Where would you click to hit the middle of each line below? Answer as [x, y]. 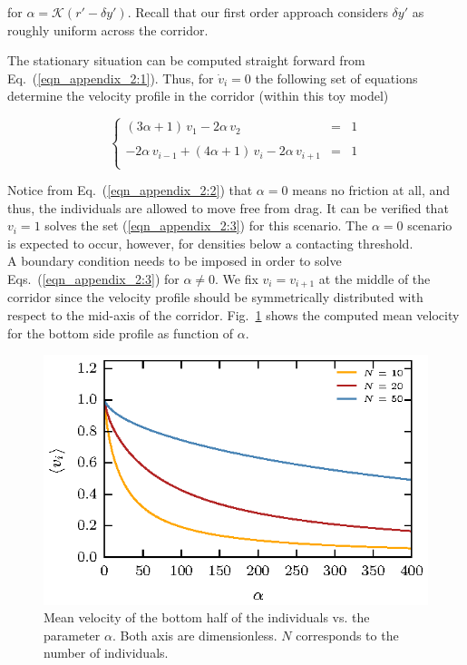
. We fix [237, 279]
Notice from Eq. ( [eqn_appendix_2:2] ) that [130, 190]
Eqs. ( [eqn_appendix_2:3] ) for [93, 279]
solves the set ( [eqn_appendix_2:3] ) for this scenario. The [206, 225]
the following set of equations [336, 78]
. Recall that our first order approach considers [258, 12]
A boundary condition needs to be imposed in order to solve [175, 261]
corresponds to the [347, 635]
